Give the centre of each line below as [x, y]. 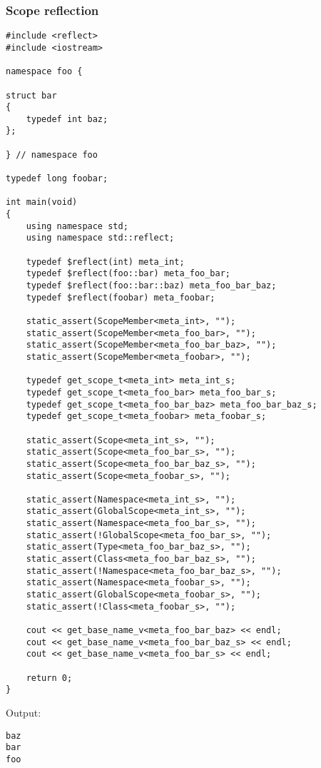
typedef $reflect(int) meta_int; [105, 262]
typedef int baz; [67, 119]
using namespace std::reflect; [100, 238]
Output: [24, 712]
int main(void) [42, 202]
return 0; [49, 678]
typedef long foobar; [57, 179]
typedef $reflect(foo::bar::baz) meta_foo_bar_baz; [151, 286]
